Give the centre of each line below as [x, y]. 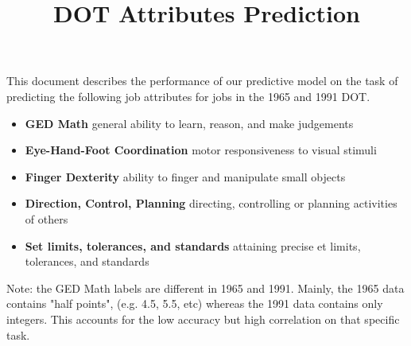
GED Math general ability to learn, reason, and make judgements [189, 123]
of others [47, 218]
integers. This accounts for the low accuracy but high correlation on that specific [203, 319]
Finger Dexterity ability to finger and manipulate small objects [185, 176]
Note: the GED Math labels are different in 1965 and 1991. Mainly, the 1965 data [205, 288]
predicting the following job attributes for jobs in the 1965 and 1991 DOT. [188, 96]
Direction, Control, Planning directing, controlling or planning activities [211, 203]
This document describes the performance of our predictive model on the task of [202, 81]
